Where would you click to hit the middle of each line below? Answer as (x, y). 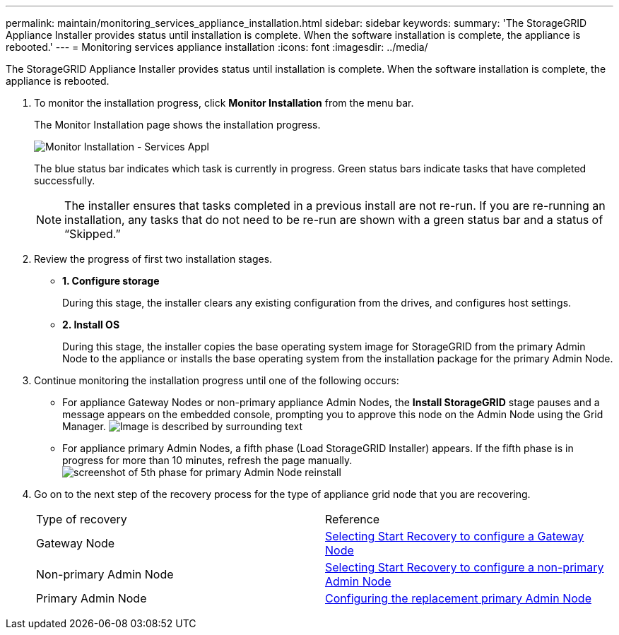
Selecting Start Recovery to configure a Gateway (455, 536)
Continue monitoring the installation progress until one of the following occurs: (217, 380)
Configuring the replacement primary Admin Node (458, 598)
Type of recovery (82, 519)
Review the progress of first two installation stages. (153, 259)
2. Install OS (91, 325)
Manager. (84, 426)
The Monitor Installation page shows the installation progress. (177, 125)
